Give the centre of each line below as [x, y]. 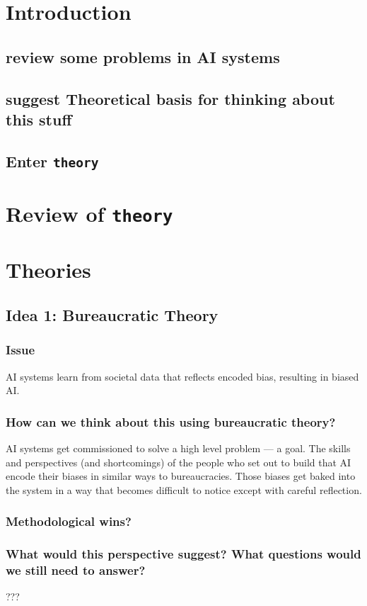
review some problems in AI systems [143, 56]
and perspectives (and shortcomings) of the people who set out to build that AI [179, 462]
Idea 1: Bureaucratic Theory [112, 314]
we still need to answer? [76, 570]
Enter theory [52, 161]
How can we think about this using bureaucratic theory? [171, 421]
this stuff [39, 119]
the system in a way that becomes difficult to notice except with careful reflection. [184, 489]
